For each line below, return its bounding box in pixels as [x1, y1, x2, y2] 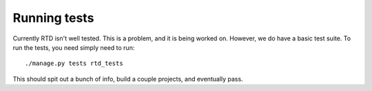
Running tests [12, 10, 94, 25]
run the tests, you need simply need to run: [12, 43, 135, 51]
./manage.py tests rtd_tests [25, 60, 123, 68]
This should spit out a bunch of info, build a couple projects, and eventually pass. [12, 75, 244, 83]
